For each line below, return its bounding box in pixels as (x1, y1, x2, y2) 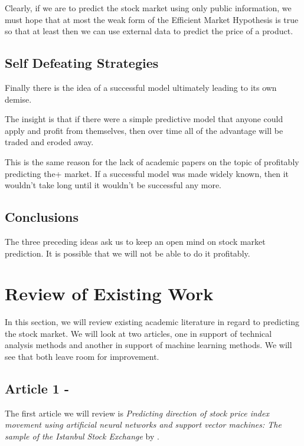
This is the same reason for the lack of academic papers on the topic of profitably (5, 155, 299, 168)
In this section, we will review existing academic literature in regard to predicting (5, 316, 299, 328)
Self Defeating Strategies (5, 54, 159, 72)
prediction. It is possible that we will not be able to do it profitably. (5, 247, 250, 259)
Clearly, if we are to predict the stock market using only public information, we (5, 2, 292, 14)
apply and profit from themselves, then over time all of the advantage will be (5, 124, 283, 136)
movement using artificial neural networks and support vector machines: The (5, 418, 282, 431)
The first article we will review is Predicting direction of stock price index (5, 406, 269, 419)
